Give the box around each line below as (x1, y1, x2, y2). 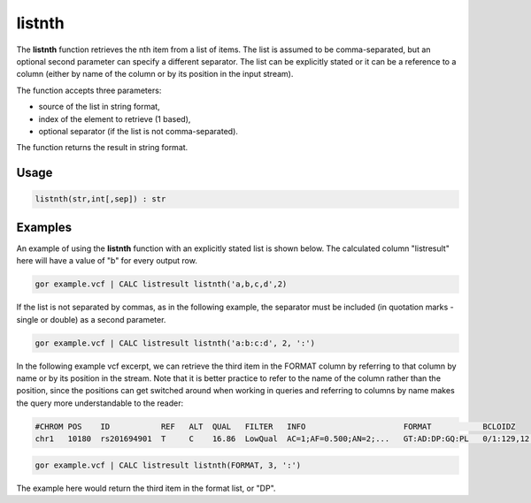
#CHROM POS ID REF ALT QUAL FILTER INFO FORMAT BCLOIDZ (35, 421, 516, 431)
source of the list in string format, (38, 102, 160, 112)
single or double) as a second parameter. (16, 314, 166, 324)
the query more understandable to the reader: (16, 398, 184, 408)
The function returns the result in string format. (16, 142, 189, 153)
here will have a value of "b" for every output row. (16, 255, 198, 266)
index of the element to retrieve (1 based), (38, 113, 191, 124)
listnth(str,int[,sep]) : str (35, 194, 166, 204)
